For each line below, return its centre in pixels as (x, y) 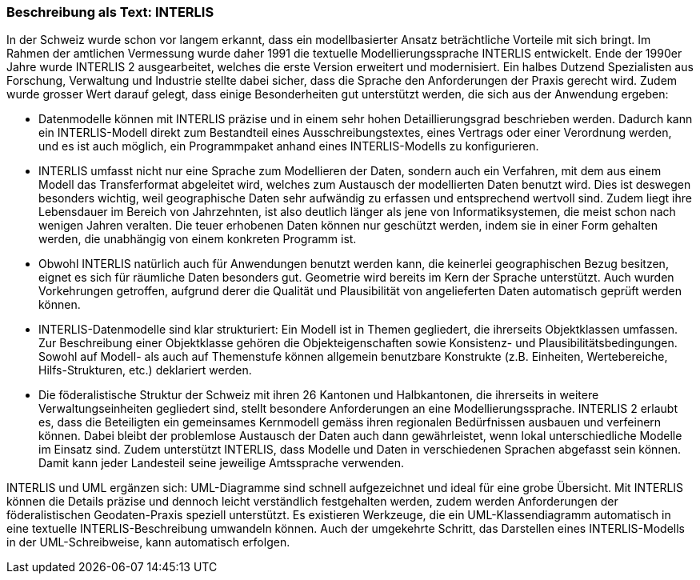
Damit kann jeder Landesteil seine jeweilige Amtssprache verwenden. (222, 463)
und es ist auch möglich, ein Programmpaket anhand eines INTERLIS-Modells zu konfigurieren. (289, 146)
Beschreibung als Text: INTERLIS (110, 12)
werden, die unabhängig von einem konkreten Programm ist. (198, 239)
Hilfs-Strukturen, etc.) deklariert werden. (145, 370)
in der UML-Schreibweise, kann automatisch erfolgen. (148, 542)
